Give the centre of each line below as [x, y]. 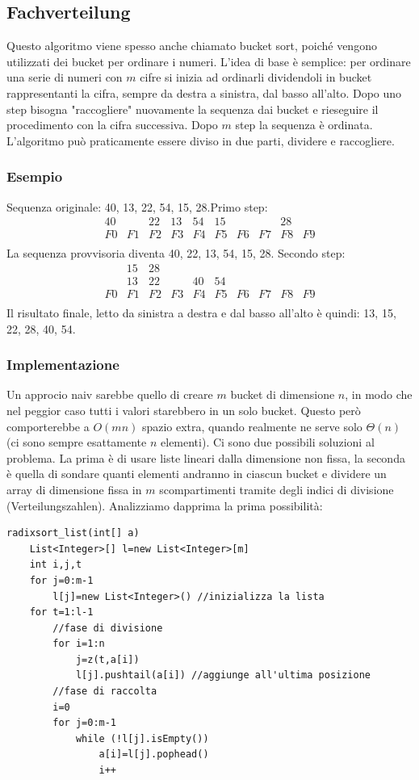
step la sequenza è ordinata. [304, 125]
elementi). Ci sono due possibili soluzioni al [268, 442]
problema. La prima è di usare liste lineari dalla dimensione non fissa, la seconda [206, 457]
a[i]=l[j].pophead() [154, 755]
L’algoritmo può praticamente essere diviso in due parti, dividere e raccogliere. [201, 140]
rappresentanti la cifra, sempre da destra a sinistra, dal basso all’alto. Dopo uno [204, 92]
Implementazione [63, 365]
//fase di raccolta [105, 692]
